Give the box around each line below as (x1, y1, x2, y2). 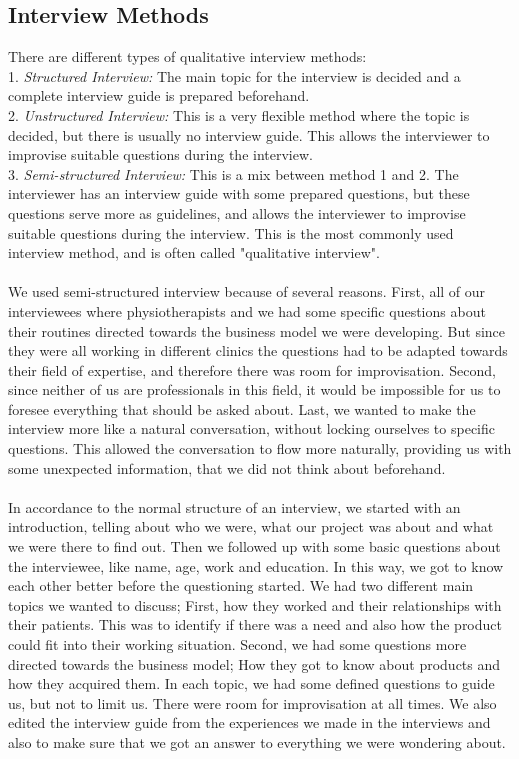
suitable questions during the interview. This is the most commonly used (8, 222, 454, 243)
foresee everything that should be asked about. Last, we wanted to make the (8, 398, 476, 419)
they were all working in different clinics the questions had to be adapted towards (8, 340, 508, 361)
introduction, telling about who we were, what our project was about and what (8, 516, 494, 537)
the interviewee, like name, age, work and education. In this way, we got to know (8, 555, 504, 576)
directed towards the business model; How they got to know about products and (8, 653, 501, 674)
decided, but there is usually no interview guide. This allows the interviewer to (8, 124, 490, 145)
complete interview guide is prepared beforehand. (8, 85, 310, 106)
